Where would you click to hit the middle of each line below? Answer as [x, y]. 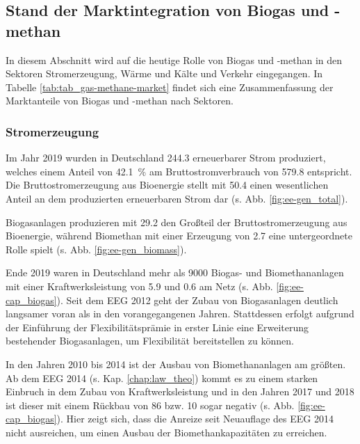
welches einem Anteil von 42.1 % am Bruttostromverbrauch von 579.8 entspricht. [179, 171]
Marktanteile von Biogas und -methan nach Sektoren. [120, 101]
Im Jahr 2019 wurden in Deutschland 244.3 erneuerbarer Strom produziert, [166, 158]
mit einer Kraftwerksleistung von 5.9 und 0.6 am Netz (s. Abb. [139, 286]
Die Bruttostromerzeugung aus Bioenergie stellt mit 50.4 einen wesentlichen [167, 185]
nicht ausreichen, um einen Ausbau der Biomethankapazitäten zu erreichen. [166, 432]
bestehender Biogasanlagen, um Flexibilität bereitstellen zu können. [150, 341]
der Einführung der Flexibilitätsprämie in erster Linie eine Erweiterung [157, 327]
